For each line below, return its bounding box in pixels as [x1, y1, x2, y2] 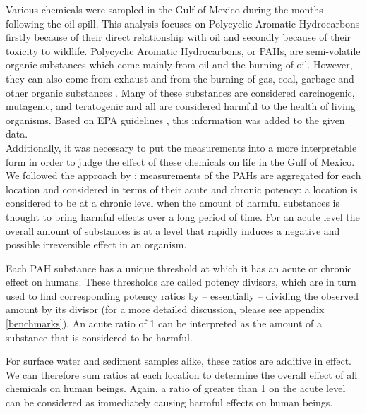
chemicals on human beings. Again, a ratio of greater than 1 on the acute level [6, 381, 346, 396]
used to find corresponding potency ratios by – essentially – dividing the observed [6, 288, 359, 303]
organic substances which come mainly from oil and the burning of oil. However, [6, 57, 353, 72]
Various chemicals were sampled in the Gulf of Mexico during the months [6, 2, 323, 16]
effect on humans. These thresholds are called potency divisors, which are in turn [6, 274, 356, 289]
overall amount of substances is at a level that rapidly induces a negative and [6, 223, 340, 238]
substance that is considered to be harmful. [6, 329, 193, 344]
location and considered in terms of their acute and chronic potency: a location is [6, 181, 358, 196]
